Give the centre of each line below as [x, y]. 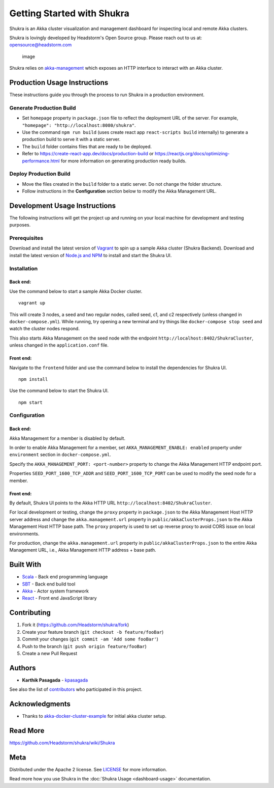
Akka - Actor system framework [55, 591]
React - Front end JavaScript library [59, 598]
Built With [25, 565]
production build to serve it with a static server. [71, 139]
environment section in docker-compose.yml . [60, 455]
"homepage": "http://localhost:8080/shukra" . [79, 125]
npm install [33, 379]
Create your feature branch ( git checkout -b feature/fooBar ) [93, 632]
